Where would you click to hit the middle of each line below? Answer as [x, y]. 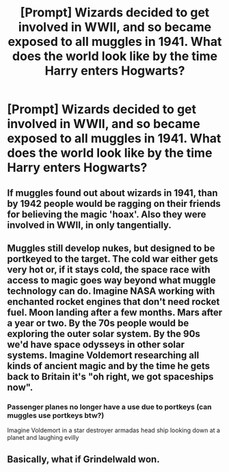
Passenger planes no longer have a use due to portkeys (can [109, 407]
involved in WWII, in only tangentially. [90, 225]
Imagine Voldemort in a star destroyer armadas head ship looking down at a [114, 430]
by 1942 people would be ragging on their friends [114, 203]
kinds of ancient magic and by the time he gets [109, 365]
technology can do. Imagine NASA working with [111, 291]
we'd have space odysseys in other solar [96, 344]
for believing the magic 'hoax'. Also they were [107, 214]
